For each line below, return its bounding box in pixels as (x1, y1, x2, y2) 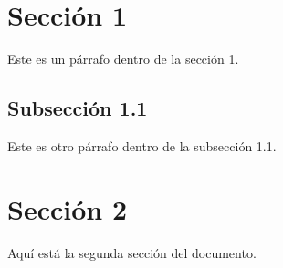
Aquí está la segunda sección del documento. (7, 242, 257, 262)
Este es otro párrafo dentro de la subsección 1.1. (7, 136, 277, 155)
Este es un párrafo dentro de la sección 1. (7, 49, 239, 68)
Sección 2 (7, 190, 128, 227)
